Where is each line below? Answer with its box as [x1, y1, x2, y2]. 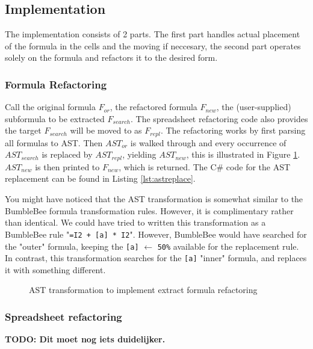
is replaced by [42, 148, 93, 161]
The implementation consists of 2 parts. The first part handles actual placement [5, 28, 300, 40]
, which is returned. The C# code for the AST [119, 160, 291, 173]
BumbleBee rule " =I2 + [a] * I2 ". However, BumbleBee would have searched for [5, 227, 307, 240]
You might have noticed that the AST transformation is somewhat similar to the [5, 193, 303, 205]
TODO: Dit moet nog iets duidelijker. [5, 333, 166, 345]
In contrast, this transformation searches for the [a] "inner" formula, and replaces [5, 252, 307, 264]
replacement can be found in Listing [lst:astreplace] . [5, 172, 196, 185]
